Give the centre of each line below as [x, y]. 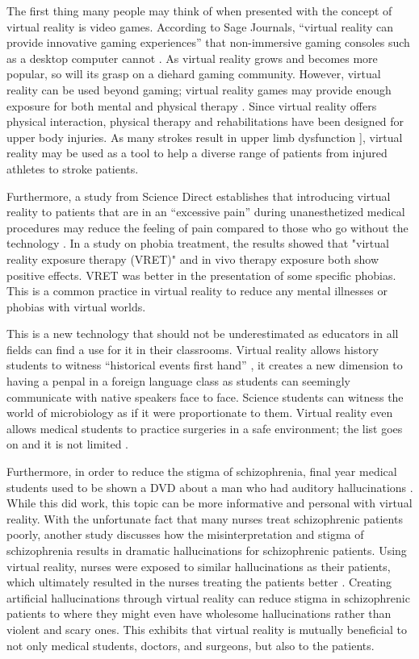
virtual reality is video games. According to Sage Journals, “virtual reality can [200, 26]
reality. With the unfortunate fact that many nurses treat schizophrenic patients [205, 518]
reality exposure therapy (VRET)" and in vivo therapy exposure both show [193, 259]
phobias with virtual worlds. [76, 306]
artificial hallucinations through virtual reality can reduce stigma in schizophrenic [208, 597]
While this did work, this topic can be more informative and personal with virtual [209, 503]
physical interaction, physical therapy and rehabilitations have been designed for [205, 121]
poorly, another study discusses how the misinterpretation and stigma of [185, 534]
